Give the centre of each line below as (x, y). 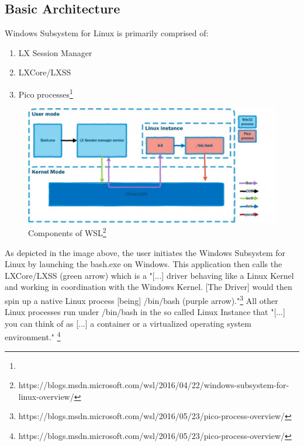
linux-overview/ (46, 396)
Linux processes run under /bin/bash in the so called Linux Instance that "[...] (145, 312)
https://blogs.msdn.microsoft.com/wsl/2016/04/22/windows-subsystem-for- (154, 385)
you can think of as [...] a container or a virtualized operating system (128, 323)
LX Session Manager (55, 52)
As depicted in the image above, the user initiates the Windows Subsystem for (145, 252)
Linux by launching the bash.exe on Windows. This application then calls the (144, 264)
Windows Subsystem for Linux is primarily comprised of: (107, 33)
